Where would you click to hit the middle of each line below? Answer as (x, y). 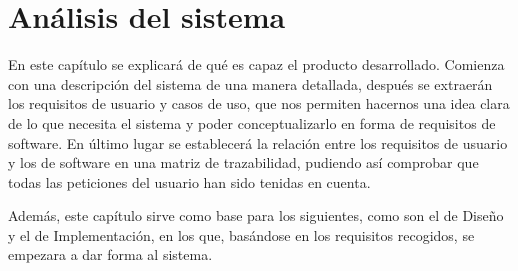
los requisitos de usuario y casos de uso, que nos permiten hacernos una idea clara (259, 103)
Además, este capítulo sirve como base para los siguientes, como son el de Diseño (256, 215)
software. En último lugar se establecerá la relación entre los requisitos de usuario (258, 142)
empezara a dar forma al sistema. (110, 254)
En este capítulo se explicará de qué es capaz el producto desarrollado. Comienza (256, 64)
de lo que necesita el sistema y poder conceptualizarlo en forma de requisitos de (252, 122)
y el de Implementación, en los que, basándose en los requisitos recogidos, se (241, 234)
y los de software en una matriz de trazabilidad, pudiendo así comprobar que (243, 162)
